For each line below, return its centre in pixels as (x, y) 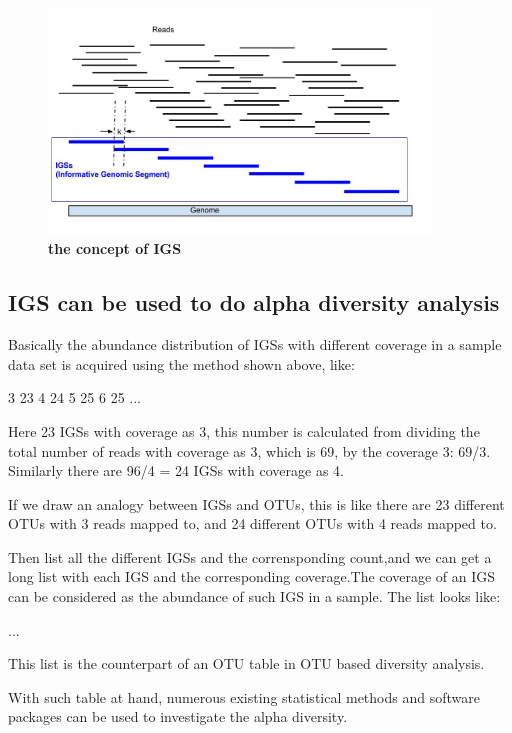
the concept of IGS (115, 248)
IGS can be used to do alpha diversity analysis (254, 302)
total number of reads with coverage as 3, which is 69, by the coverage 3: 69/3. (249, 450)
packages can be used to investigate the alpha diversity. (178, 716)
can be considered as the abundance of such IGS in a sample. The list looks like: (254, 596)
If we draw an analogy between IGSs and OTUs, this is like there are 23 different (256, 503)
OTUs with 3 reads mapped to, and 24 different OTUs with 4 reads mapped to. (252, 523)
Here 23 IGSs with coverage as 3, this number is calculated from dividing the (244, 430)
